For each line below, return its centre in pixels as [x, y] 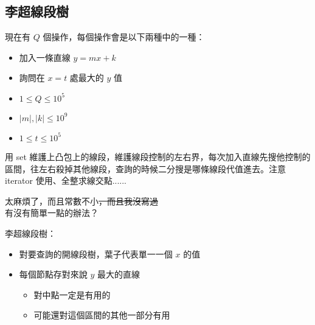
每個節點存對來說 [53, 274]
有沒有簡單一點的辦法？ [52, 213]
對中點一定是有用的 [72, 294]
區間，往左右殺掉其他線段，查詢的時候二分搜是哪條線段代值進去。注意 [145, 168]
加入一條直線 [45, 57]
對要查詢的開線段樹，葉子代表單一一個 [96, 253]
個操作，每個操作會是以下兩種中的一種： [124, 37]
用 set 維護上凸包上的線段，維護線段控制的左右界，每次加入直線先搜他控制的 [158, 156]
